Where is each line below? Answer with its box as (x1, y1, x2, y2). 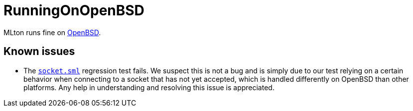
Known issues (3, 45, 75, 58)
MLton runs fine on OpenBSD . (3, 28, 101, 37)
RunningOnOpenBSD (3, 2, 144, 19)
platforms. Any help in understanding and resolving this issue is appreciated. (23, 83, 275, 92)
